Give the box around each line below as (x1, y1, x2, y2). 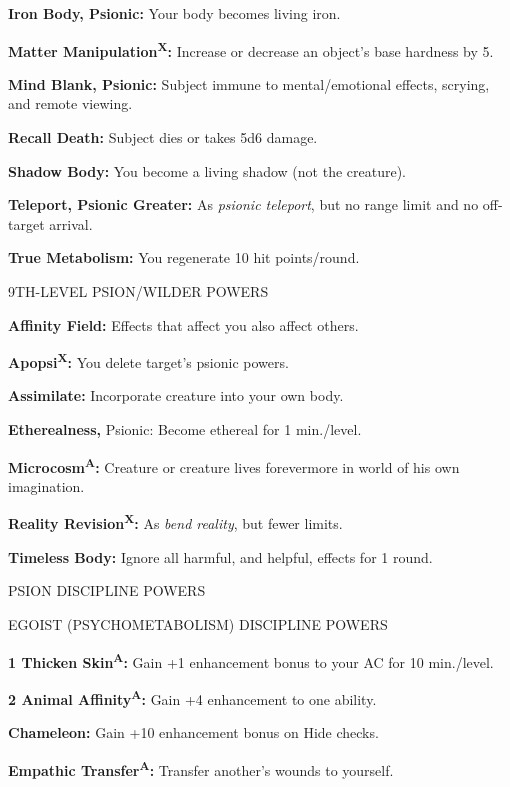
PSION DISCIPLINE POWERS (8, 580, 206, 601)
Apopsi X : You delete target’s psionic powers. (8, 349, 289, 372)
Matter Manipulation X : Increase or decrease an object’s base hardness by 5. (8, 37, 494, 61)
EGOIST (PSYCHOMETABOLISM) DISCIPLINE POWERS (8, 613, 388, 634)
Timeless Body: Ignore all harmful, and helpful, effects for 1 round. (8, 546, 433, 567)
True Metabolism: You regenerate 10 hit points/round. (8, 247, 360, 268)
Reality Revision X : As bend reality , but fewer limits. (8, 510, 343, 534)
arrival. (49, 213, 93, 234)
